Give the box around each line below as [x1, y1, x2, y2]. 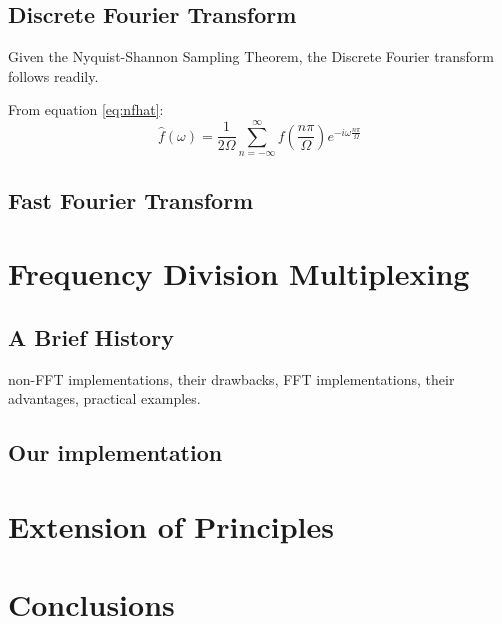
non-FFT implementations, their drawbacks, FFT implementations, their [8, 368, 455, 389]
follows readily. [8, 65, 99, 86]
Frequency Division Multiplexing [8, 253, 470, 294]
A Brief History [8, 321, 174, 352]
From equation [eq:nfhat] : [8, 99, 164, 120]
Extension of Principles [8, 505, 334, 546]
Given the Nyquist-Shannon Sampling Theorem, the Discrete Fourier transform [8, 46, 494, 67]
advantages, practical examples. [8, 388, 201, 409]
